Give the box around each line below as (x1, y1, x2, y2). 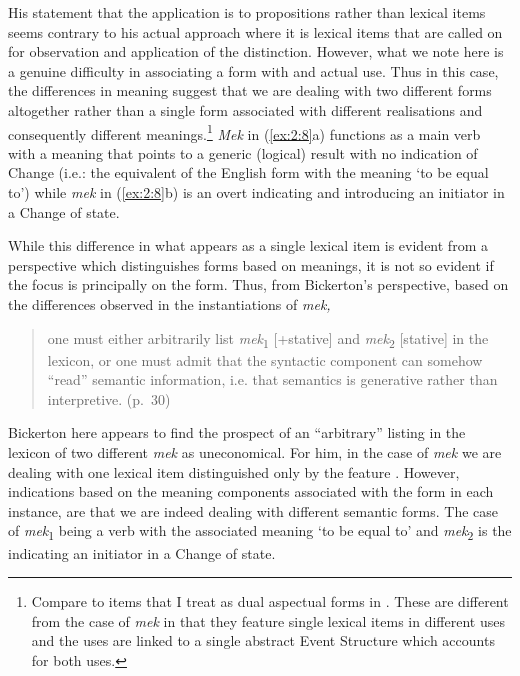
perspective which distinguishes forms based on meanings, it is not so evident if (8, 254, 494, 275)
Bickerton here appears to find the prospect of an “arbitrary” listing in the (8, 422, 466, 443)
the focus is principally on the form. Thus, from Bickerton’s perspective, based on (8, 274, 509, 295)
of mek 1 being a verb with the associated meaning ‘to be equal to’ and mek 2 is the (8, 520, 512, 544)
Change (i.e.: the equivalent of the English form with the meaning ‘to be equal (8, 162, 489, 183)
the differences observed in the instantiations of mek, (8, 293, 331, 314)
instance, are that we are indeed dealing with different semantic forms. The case (8, 500, 499, 521)
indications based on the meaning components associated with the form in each (8, 481, 494, 502)
